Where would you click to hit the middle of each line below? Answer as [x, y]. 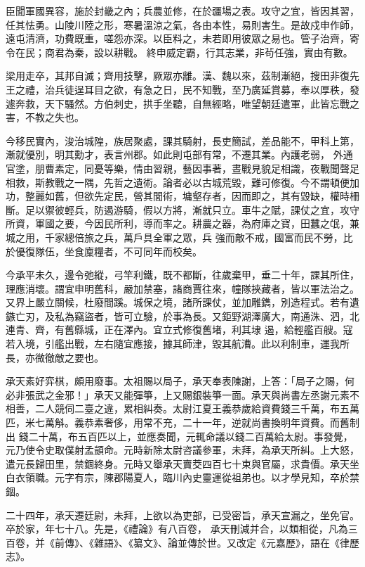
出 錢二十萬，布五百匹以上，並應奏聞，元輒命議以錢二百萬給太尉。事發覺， [179, 436]
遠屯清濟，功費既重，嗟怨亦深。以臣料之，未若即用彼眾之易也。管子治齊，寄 [182, 38]
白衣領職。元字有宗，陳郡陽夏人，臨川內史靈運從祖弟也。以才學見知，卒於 [178, 477]
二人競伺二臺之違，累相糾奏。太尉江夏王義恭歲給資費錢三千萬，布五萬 [197, 408]
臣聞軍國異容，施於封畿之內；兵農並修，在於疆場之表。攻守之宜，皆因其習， [182, 11]
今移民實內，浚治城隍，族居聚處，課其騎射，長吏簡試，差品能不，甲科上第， [182, 140]
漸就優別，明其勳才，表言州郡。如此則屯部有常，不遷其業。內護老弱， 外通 [179, 154]
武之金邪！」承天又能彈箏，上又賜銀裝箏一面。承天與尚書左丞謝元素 [192, 394]
